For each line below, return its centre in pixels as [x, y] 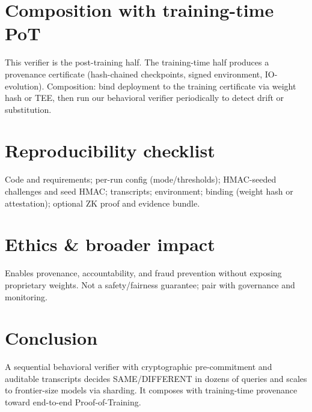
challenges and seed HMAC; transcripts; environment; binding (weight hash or [149, 191]
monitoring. [26, 296]
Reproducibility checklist [110, 150]
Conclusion [51, 338]
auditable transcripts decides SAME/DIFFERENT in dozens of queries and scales [156, 378]
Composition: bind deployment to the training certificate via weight [172, 86]
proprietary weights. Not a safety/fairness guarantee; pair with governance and [150, 284]
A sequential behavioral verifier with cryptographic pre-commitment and [139, 367]
